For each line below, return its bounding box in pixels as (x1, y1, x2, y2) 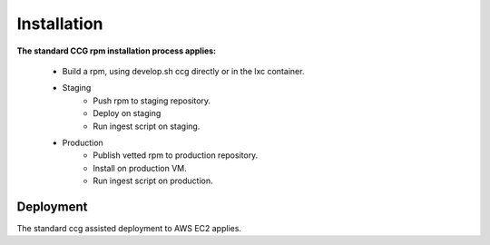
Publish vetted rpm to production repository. (93, 150, 259, 161)
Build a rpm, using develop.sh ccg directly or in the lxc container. (62, 65, 305, 76)
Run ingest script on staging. (93, 121, 201, 132)
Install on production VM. (93, 162, 188, 173)
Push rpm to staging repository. (93, 95, 211, 106)
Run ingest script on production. (93, 175, 213, 186)
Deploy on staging (93, 108, 162, 119)
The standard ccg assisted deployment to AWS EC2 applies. (16, 222, 242, 233)
